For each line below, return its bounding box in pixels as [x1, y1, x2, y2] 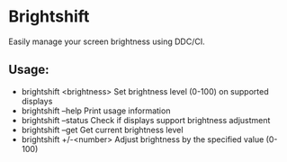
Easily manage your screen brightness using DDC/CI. [8, 36, 206, 47]
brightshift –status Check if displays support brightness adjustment [21, 114, 271, 125]
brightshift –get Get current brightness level [21, 124, 184, 135]
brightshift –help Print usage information [21, 105, 171, 116]
